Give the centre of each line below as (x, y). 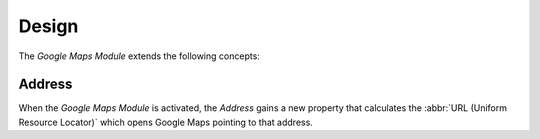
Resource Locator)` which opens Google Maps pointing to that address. (166, 122)
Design (48, 26)
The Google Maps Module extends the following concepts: (139, 56)
